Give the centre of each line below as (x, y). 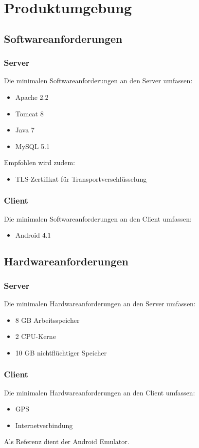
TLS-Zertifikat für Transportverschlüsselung (81, 178)
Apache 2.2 (32, 97)
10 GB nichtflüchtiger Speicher (61, 352)
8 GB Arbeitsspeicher (47, 320)
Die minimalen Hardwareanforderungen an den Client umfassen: (99, 392)
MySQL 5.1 (33, 146)
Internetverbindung (44, 425)
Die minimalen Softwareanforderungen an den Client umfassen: (98, 218)
